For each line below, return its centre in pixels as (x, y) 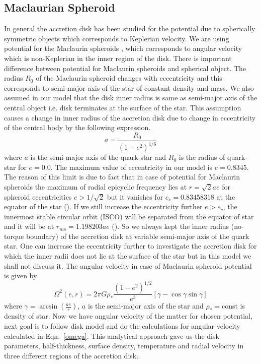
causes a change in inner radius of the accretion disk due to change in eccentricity (130, 117)
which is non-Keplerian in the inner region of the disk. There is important (118, 58)
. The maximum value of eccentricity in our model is (131, 167)
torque (14, 236)
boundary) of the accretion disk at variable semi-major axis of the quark (138, 236)
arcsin (49, 307)
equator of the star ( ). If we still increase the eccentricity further (103, 206)
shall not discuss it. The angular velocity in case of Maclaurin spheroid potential (128, 265)
